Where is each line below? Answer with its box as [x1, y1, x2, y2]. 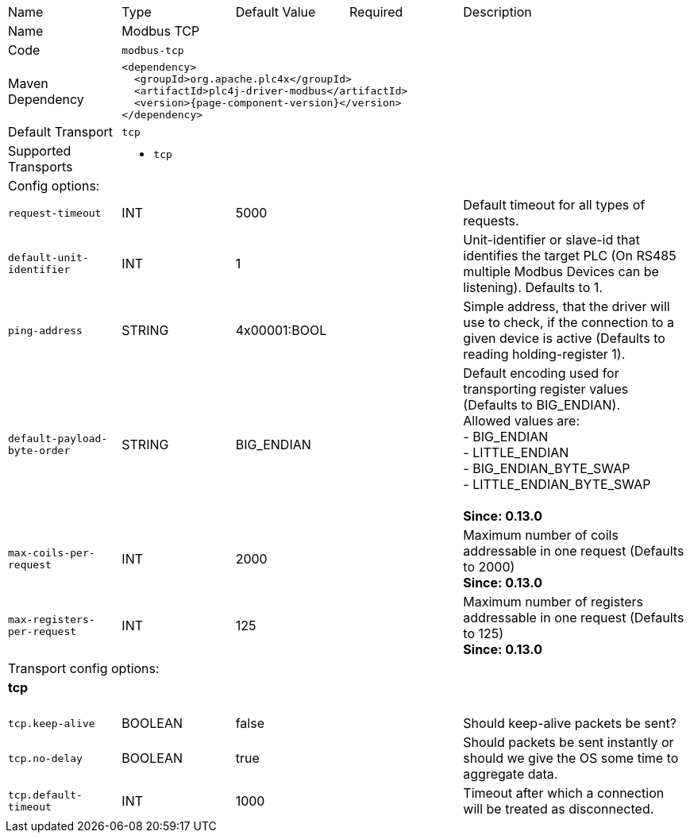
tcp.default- [8, 789, 83, 802]
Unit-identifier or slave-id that [463, 232, 640, 248]
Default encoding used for [463, 365, 619, 381]
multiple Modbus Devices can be [463, 264, 659, 279]
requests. [463, 213, 519, 229]
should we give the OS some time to [463, 750, 679, 767]
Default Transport [8, 124, 114, 140]
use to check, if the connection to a [463, 314, 674, 330]
